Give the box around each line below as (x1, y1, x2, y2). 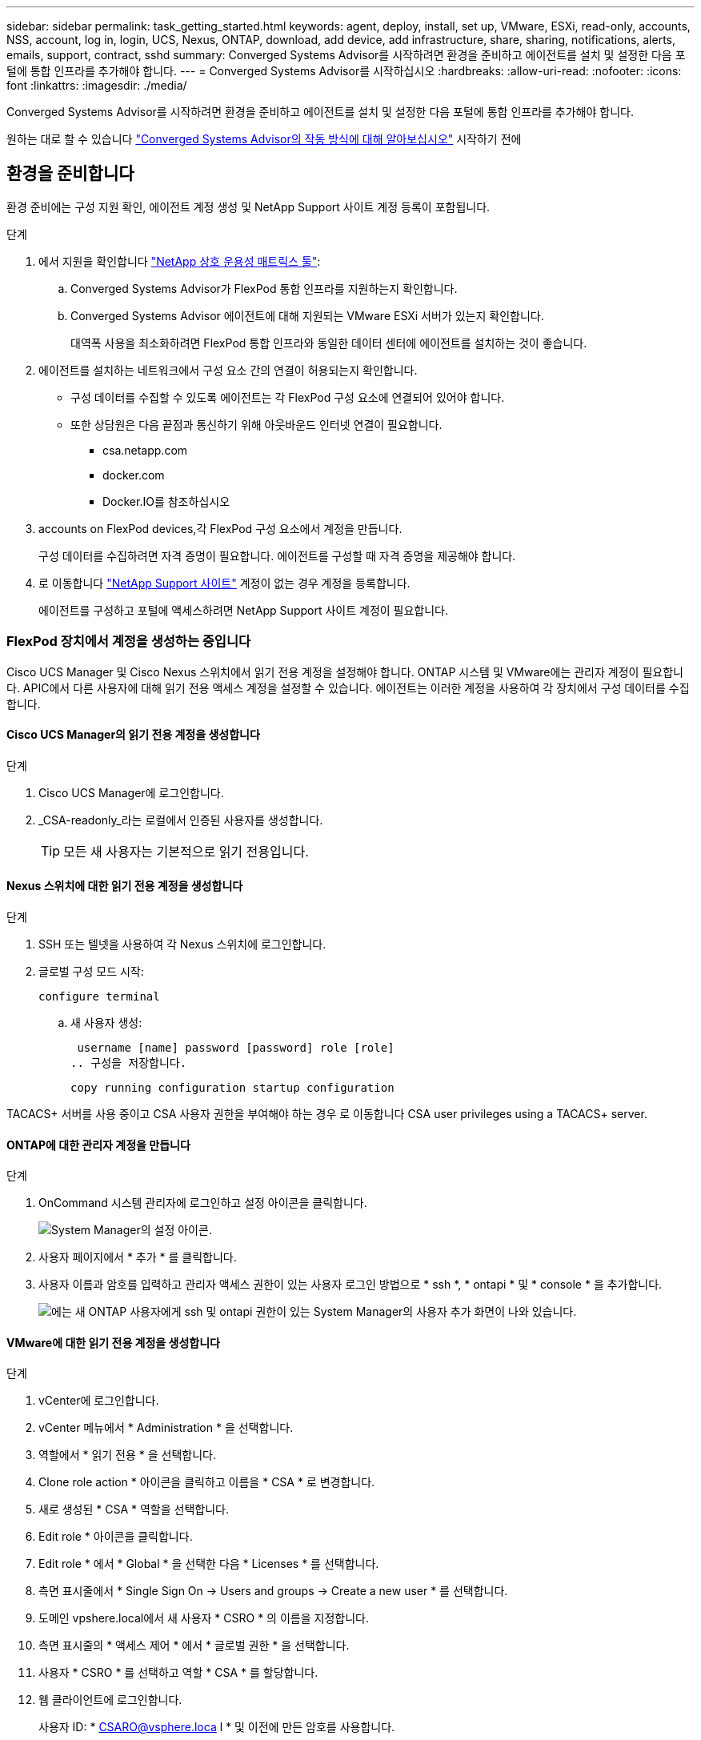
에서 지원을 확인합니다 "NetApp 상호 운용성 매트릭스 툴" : (38, 254, 321, 268)
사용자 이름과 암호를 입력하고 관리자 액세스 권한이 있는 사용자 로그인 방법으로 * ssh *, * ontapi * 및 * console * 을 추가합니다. (38, 1277, 663, 1292)
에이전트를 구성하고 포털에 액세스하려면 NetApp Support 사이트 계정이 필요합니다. (38, 603, 449, 617)
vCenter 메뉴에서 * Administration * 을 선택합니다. (38, 1421, 294, 1435)
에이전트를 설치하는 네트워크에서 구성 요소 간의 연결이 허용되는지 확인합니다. (38, 363, 418, 377)
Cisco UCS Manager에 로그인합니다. (38, 785, 224, 800)
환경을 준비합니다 (6, 163, 134, 184)
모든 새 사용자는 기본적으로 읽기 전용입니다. (63, 843, 309, 860)
